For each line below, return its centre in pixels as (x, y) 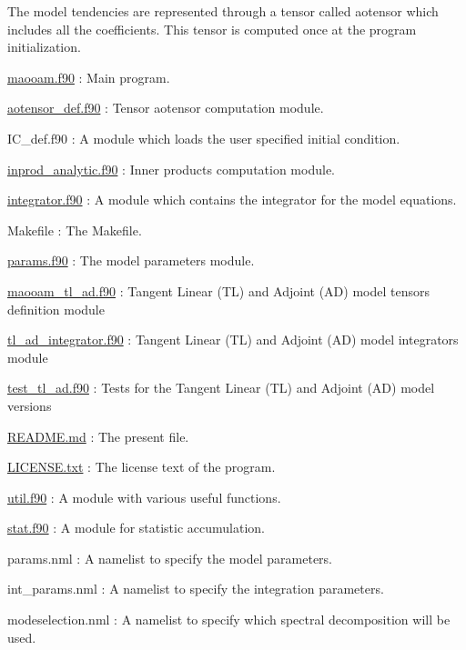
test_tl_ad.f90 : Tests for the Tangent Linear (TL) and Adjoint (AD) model (221, 388)
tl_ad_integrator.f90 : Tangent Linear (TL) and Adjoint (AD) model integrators (233, 340)
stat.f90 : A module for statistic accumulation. (137, 528)
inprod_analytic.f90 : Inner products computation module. (171, 169)
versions (30, 405)
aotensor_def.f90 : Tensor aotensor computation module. (166, 108)
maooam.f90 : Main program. (89, 77)
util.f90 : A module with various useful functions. (144, 497)
